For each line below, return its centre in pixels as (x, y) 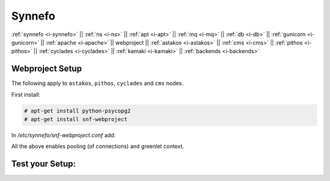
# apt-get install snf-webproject (76, 119)
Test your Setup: (44, 164)
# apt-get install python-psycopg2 (77, 111)
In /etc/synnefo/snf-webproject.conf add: (64, 135)
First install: (26, 94)
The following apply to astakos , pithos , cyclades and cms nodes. (97, 83)
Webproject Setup (47, 69)
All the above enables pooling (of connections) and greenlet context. (98, 146)
